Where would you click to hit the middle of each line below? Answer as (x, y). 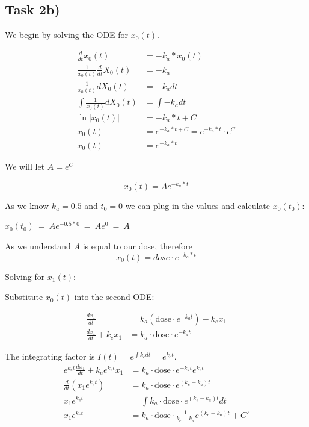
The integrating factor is (50, 356)
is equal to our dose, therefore (137, 245)
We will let (25, 166)
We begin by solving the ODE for (67, 35)
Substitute (24, 297)
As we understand (38, 245)
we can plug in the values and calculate (198, 205)
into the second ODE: (114, 297)
